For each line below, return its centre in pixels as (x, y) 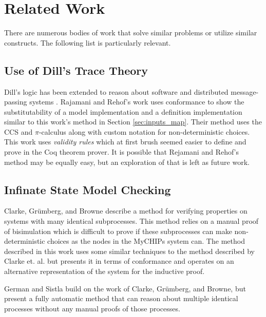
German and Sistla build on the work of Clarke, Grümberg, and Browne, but (125, 288)
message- (245, 91)
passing (16, 102)
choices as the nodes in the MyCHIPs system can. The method (146, 241)
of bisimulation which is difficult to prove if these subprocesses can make (118, 231)
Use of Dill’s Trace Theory (76, 70)
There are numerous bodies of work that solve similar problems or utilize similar (131, 33)
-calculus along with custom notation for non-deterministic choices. (144, 131)
